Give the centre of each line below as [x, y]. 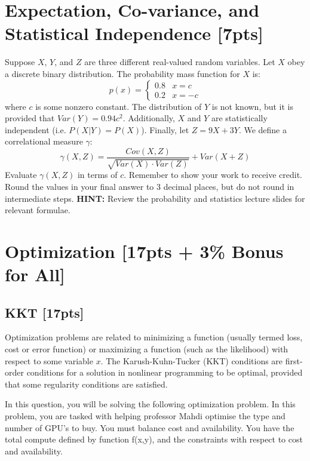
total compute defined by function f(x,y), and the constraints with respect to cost [154, 439]
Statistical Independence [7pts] [134, 33]
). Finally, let [165, 129]
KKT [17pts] [44, 312]
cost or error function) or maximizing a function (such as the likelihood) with [147, 349]
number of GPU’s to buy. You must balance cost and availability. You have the [150, 427]
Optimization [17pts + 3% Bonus [144, 251]
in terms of [97, 175]
